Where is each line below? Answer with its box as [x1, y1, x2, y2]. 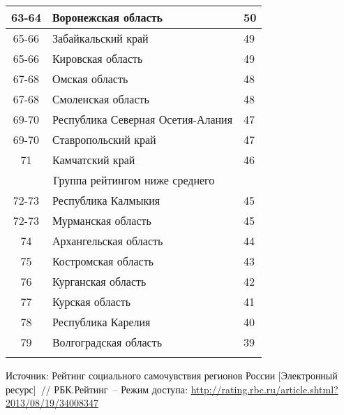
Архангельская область [52, 233, 163, 249]
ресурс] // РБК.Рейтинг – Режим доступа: [6, 381, 188, 396]
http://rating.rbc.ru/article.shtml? [190, 381, 338, 396]
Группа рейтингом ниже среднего [53, 172, 215, 188]
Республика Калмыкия [52, 192, 160, 208]
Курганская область [52, 273, 147, 289]
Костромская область [52, 253, 154, 269]
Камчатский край [52, 152, 135, 168]
